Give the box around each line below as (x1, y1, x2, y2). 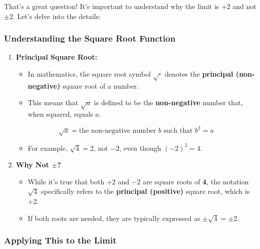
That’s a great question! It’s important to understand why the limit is (4, 1, 219, 11)
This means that (28, 97, 79, 108)
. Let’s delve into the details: (13, 11, 101, 21)
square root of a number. (62, 80, 139, 91)
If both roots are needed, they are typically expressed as (28, 212, 200, 223)
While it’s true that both (28, 176, 105, 186)
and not (232, 1, 256, 11)
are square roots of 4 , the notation (143, 176, 249, 186)
